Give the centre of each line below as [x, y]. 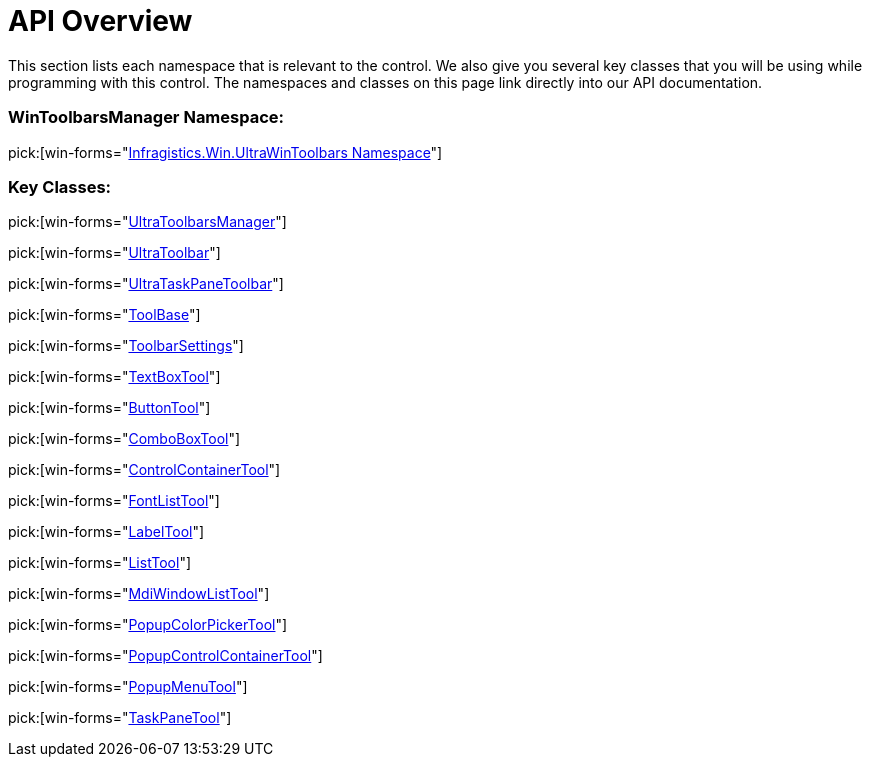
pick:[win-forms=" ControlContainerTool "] [144, 470]
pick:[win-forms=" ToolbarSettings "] [126, 346]
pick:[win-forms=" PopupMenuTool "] [128, 687]
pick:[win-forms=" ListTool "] [100, 563]
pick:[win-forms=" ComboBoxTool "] [124, 439]
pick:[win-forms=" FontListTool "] [114, 501]
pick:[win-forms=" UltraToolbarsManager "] [147, 222]
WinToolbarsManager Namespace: [146, 117]
